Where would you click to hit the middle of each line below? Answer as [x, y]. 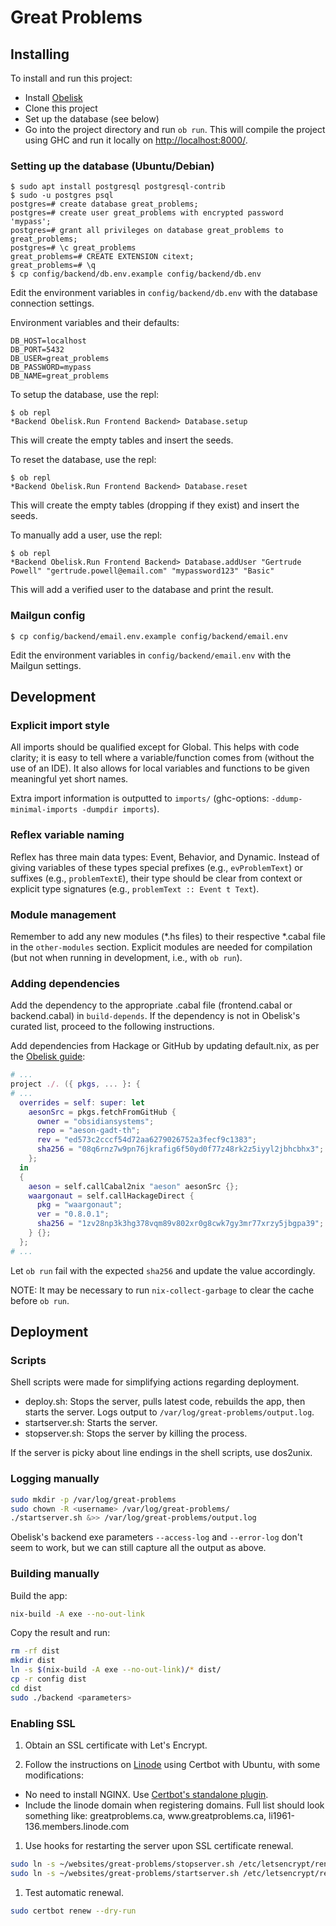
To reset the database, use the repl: [83, 460]
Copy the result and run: [60, 1633]
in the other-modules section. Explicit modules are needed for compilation [161, 947]
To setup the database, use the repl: [85, 395]
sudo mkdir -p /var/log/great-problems [93, 1499]
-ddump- [287, 799]
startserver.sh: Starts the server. [91, 1423]
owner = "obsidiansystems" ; [95, 1121]
